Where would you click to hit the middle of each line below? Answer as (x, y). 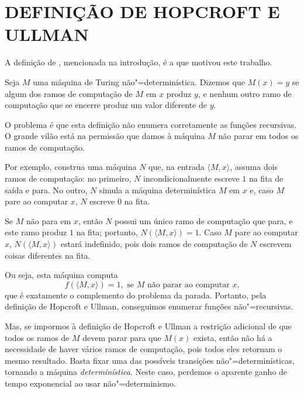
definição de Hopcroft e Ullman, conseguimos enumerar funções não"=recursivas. (149, 306)
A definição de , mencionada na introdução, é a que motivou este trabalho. (139, 62)
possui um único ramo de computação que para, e (204, 220)
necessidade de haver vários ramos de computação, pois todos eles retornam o (144, 349)
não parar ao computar (188, 285)
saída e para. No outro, (46, 189)
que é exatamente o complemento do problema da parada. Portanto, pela (136, 295)
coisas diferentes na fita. (48, 255)
